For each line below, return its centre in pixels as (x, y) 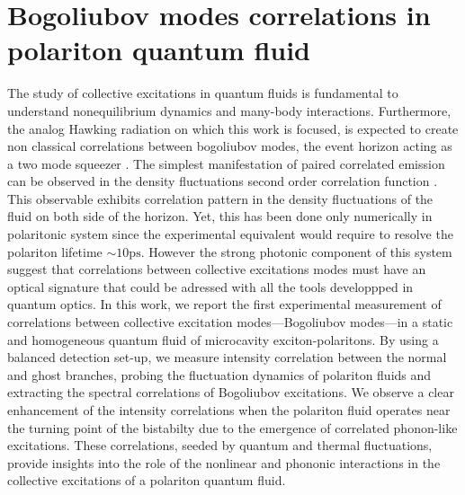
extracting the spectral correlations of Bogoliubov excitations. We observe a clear (231, 392)
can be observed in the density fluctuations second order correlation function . (223, 181)
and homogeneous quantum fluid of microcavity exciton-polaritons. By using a (223, 339)
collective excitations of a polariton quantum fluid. (147, 480)
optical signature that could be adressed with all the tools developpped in (210, 286)
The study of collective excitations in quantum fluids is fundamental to (203, 93)
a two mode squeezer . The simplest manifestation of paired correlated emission (226, 163)
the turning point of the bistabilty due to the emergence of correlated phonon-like (232, 427)
